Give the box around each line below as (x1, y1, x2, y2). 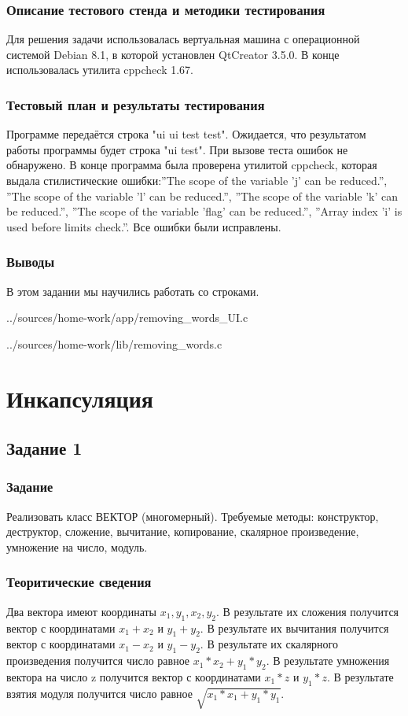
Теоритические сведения (6, 572, 152, 592)
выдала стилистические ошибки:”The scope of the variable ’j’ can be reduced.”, (6, 172, 388, 188)
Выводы (6, 252, 55, 271)
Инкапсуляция (6, 382, 154, 414)
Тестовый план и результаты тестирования (6, 94, 265, 114)
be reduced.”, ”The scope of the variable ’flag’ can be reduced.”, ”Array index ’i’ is (6, 203, 402, 220)
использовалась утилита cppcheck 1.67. (6, 61, 193, 78)
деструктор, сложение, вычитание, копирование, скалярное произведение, (6, 523, 359, 540)
